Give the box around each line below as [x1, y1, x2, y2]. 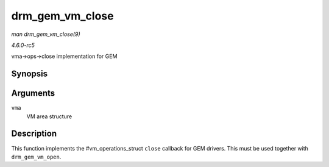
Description [11, 129, 57, 139]
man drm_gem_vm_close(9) [11, 30, 80, 38]
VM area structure [26, 113, 73, 120]
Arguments [11, 88, 55, 99]
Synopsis [11, 69, 48, 79]
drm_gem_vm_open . [11, 153, 62, 160]
